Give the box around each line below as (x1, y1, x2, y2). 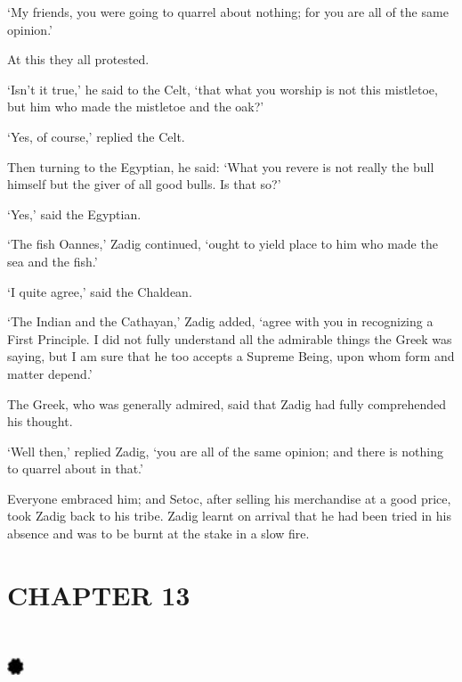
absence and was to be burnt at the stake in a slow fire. (7, 524, 310, 543)
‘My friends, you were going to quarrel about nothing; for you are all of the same (7, 3, 449, 21)
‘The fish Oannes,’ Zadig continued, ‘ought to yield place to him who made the (7, 234, 438, 253)
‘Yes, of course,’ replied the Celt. (7, 127, 185, 145)
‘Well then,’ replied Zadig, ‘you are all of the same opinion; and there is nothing (7, 441, 443, 460)
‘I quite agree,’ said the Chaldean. (7, 282, 192, 300)
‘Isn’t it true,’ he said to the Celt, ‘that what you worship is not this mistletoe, (7, 79, 438, 98)
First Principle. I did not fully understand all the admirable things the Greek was (7, 329, 452, 348)
